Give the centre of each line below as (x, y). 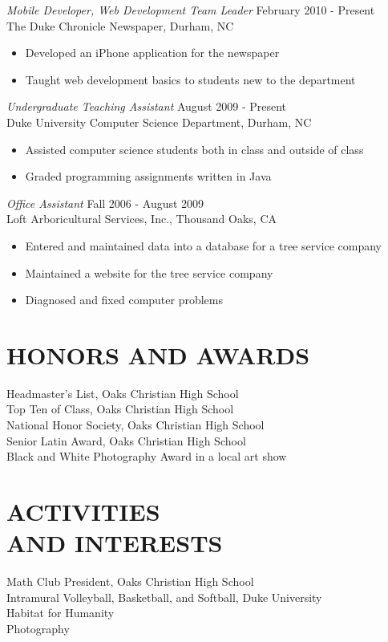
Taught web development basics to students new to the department (190, 79)
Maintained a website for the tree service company (149, 272)
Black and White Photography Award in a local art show (147, 456)
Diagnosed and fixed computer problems (124, 300)
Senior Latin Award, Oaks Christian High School (126, 440)
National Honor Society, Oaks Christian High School (135, 425)
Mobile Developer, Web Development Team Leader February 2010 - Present (191, 10)
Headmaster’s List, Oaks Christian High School (123, 393)
